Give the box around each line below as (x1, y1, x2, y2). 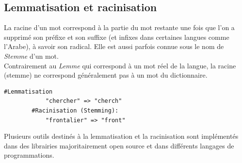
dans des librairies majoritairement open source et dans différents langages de (4, 140, 234, 150)
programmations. (4, 150, 54, 160)
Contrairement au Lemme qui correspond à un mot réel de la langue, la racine (4, 60, 236, 70)
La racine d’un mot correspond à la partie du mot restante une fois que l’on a (4, 22, 235, 33)
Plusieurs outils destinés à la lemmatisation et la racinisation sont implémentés (4, 131, 239, 141)
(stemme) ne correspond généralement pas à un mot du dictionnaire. (4, 70, 208, 80)
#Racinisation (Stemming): (32, 107, 119, 114)
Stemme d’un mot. (4, 50, 59, 61)
